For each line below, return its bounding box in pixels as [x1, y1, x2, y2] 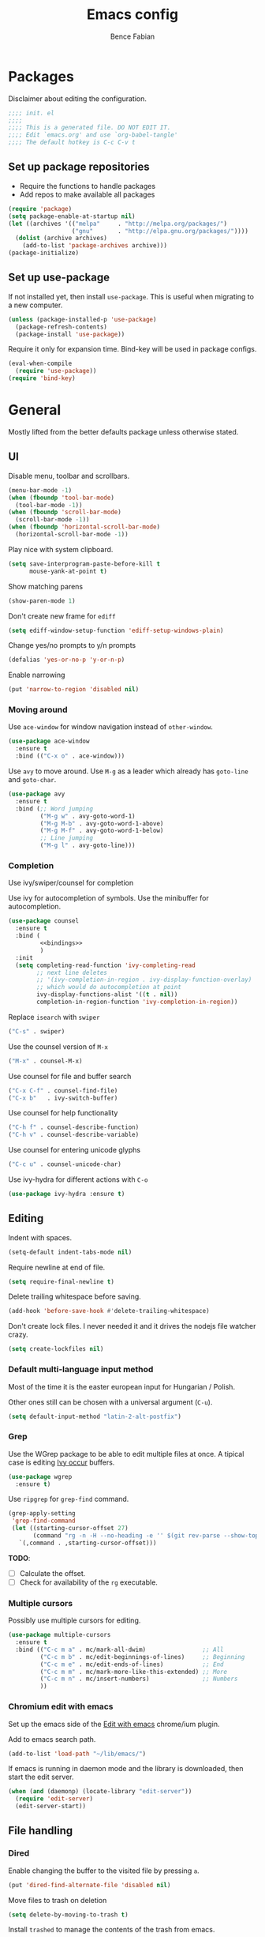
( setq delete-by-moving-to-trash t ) [8, 1910, 129, 1919]
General [8, 401, 62, 419]
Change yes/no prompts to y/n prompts [8, 641, 136, 650]
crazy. [8, 1330, 29, 1340]
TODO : [8, 1553, 31, 1563]
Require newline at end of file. [8, 1262, 106, 1272]
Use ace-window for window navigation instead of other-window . [8, 722, 213, 732]
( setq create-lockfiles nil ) [8, 1345, 104, 1353]
